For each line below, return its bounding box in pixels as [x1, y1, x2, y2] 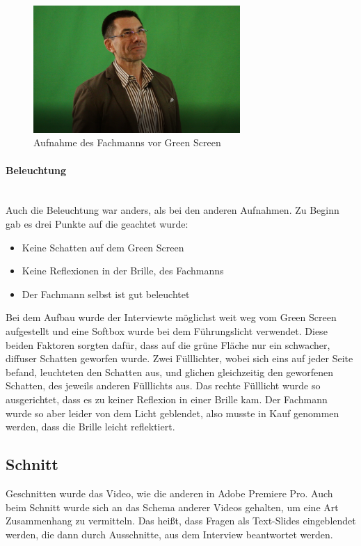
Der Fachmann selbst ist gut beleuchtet [22, 286, 190, 301]
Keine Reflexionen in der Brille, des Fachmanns [22, 263, 224, 278]
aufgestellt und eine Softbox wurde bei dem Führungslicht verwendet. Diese [6, 324, 328, 338]
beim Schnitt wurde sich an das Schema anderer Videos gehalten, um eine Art [6, 499, 339, 514]
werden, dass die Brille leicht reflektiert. [6, 419, 175, 434]
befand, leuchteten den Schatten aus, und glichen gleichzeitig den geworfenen [6, 364, 334, 379]
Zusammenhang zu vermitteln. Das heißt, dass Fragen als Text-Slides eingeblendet [6, 513, 356, 528]
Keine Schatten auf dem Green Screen [22, 240, 184, 254]
